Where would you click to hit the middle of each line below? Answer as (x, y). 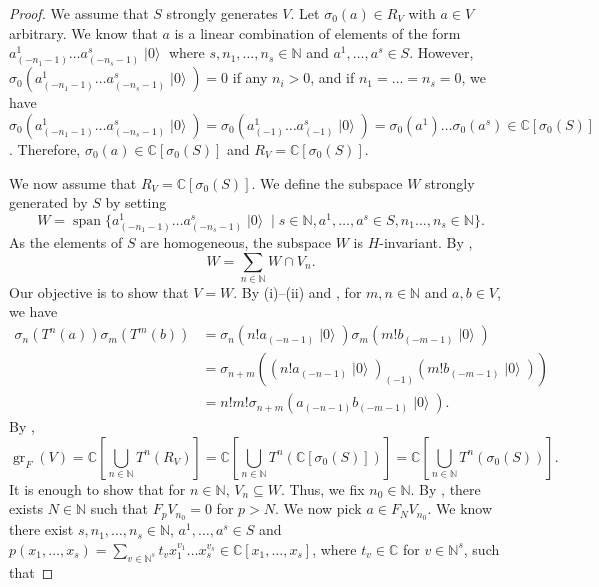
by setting (136, 202)
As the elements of (66, 241)
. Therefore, (45, 148)
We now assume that (73, 182)
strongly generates (222, 13)
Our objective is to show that (99, 291)
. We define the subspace (327, 182)
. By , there (445, 488)
